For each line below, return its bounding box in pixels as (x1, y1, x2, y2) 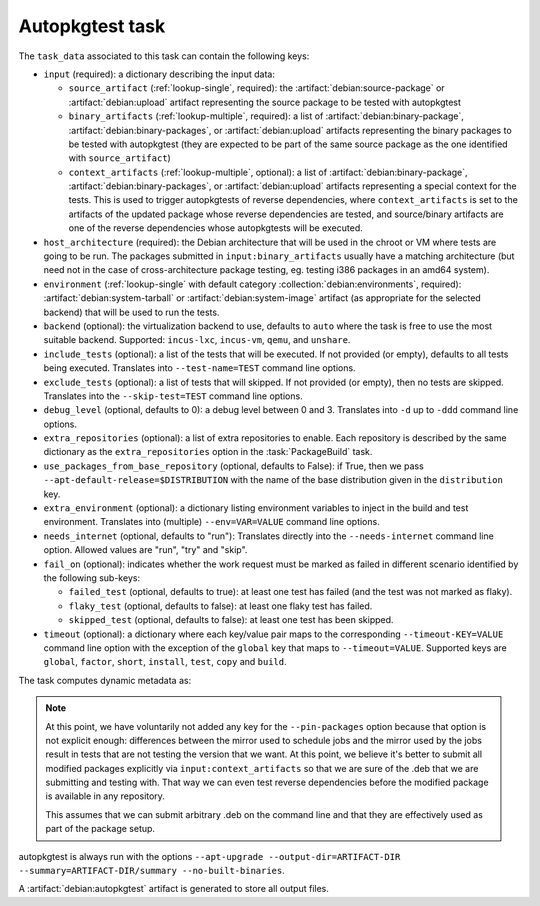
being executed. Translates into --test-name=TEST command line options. (43, 362, 356, 374)
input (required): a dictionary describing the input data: (43, 68, 275, 80)
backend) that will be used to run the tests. (43, 306, 220, 318)
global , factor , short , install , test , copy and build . (43, 656, 287, 668)
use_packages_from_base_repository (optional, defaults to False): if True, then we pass (43, 460, 424, 472)
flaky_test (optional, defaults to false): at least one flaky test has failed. (68, 600, 373, 612)
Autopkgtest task (18, 15, 166, 37)
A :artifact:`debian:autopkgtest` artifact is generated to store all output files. (18, 883, 330, 895)
